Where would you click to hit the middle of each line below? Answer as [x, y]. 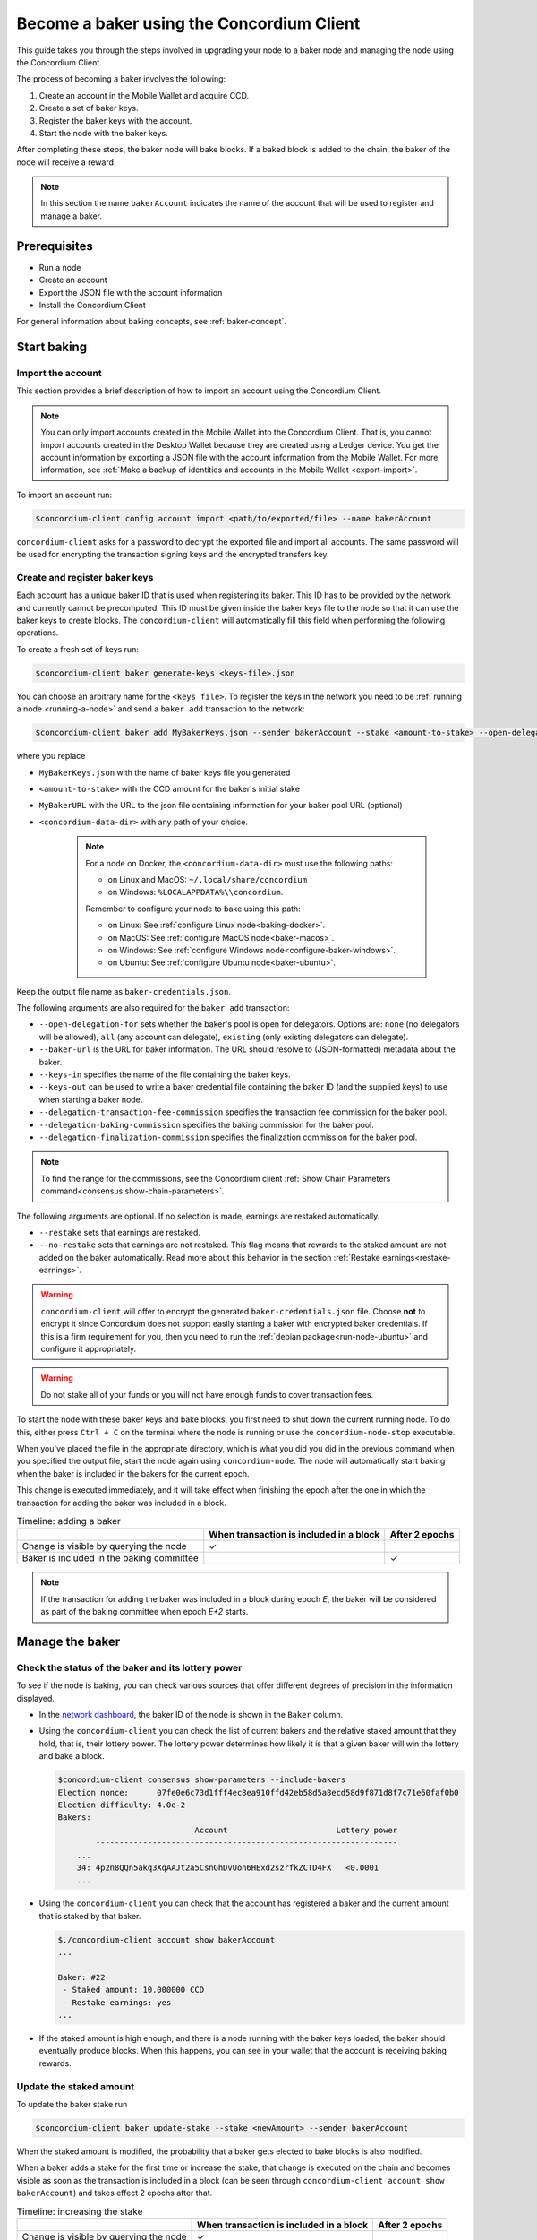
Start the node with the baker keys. [104, 133]
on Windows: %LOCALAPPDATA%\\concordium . [196, 892]
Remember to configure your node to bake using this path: [193, 909]
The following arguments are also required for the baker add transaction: [153, 1008]
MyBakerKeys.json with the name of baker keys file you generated [165, 772]
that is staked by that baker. [90, 1916]
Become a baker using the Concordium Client [188, 23]
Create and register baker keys [85, 577]
